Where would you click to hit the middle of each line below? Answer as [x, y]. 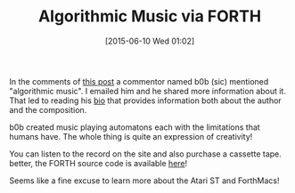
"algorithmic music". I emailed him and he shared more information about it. [148, 91]
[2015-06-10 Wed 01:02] [150, 41]
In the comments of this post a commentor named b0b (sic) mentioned [139, 81]
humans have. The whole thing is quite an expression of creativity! [131, 136]
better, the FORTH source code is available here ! [98, 163]
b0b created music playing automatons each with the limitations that [135, 127]
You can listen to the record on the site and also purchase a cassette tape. [146, 154]
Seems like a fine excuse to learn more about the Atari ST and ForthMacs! [144, 181]
